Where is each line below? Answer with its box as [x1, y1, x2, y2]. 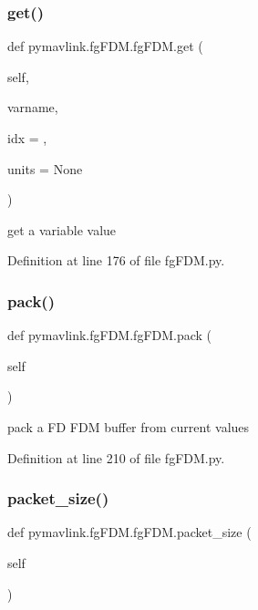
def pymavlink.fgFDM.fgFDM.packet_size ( [7, 522, 252, 542]
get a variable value [7, 220, 117, 239]
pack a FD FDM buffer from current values [7, 417, 250, 436]
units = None [7, 159, 83, 178]
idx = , [7, 129, 47, 147]
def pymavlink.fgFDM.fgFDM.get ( [7, 36, 203, 56]
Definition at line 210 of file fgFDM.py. [7, 448, 225, 467]
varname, [7, 98, 58, 117]
